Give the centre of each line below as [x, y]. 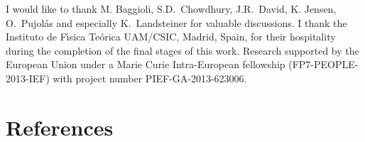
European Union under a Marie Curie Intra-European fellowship [146, 64]
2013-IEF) [28, 78]
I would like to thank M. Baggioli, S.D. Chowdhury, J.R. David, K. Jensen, [171, 9]
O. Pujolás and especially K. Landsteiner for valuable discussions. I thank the [176, 22]
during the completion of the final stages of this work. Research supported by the [182, 50]
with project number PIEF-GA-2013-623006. [150, 78]
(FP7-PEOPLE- [323, 64]
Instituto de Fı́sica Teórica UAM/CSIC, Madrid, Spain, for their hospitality [171, 37]
